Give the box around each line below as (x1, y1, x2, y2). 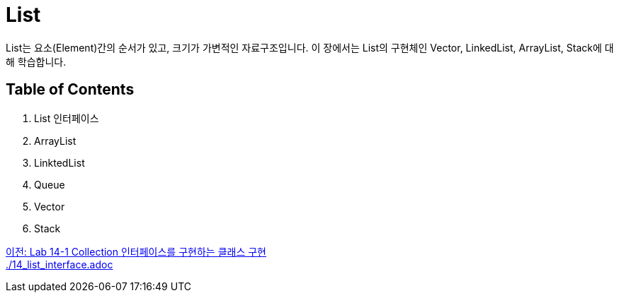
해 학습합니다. (6, 55, 67, 68)
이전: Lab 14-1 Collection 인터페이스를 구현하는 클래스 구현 (6, 245, 266, 258)
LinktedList (34, 156, 85, 169)
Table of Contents (6, 81, 135, 99)
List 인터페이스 (34, 112, 99, 124)
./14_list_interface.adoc (6, 258, 113, 270)
